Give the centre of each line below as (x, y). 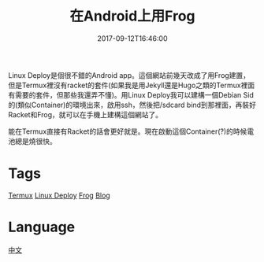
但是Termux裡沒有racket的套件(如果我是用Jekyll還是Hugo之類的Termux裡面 (132, 85)
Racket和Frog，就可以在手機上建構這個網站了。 (86, 114)
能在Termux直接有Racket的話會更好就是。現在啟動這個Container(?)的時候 (128, 131)
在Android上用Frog (132, 16)
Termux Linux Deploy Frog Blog (59, 195)
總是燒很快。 (35, 141)
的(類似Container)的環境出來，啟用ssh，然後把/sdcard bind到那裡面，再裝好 (132, 105)
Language (42, 227)
